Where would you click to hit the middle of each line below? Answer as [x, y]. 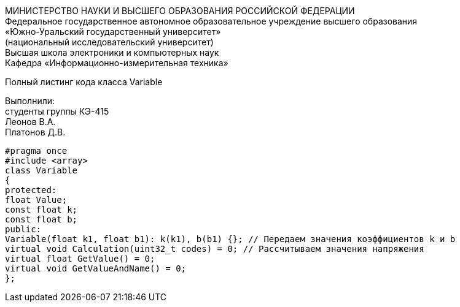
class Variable [41, 170]
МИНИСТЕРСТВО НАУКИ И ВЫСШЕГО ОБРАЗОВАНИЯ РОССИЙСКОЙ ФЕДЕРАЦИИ [180, 11]
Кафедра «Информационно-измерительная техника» [117, 63]
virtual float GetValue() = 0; [80, 259]
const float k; [41, 210]
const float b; [41, 219]
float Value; [36, 200]
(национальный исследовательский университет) [109, 42]
